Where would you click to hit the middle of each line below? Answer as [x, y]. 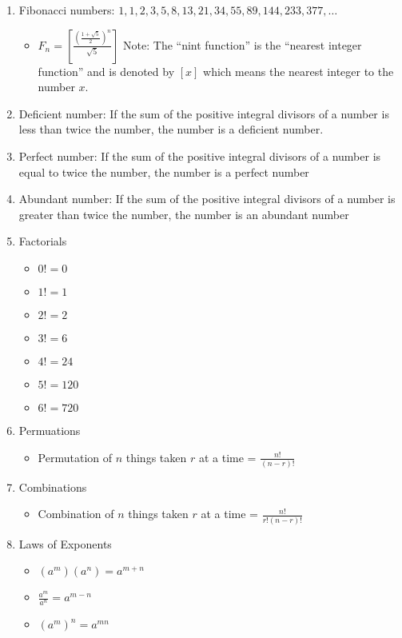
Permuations [50, 430]
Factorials [43, 241]
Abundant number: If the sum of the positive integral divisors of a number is [207, 199]
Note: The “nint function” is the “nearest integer [243, 44]
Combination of [76, 514]
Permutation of [75, 457]
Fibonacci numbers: [67, 10]
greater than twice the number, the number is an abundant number [184, 214]
